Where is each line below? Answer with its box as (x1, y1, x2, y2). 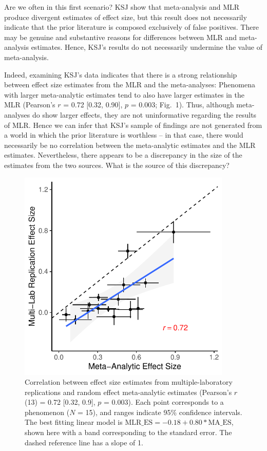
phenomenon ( (25, 406, 70, 417)
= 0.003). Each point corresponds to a (104, 397, 224, 407)
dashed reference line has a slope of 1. (25, 437, 143, 447)
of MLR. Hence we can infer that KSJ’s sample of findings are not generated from (4, 119, 262, 130)
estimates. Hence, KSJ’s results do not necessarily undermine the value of (31, 42, 263, 52)
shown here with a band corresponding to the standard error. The (25, 427, 232, 438)
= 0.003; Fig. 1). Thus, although (130, 99, 234, 110)
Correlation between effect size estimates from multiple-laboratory (25, 377, 233, 387)
